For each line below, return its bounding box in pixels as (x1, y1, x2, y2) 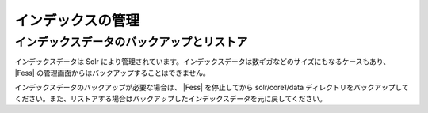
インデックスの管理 (14, 12, 140, 29)
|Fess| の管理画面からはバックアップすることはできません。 (14, 68, 210, 77)
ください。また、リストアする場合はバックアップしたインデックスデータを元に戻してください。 (14, 93, 327, 103)
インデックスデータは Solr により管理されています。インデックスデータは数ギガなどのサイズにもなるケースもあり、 (14, 57, 391, 66)
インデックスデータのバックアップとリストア (14, 35, 248, 49)
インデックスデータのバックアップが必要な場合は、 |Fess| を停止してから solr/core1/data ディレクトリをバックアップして (14, 83, 410, 92)
